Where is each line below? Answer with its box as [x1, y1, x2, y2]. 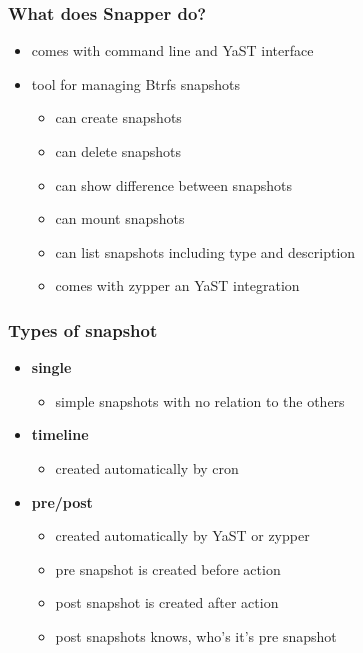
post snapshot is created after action [55, 592, 279, 613]
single [31, 357, 72, 378]
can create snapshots [55, 107, 182, 128]
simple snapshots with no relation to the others [55, 390, 345, 411]
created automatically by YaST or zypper [55, 525, 310, 546]
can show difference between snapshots [55, 174, 292, 195]
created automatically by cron [55, 457, 239, 478]
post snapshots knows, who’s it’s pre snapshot [55, 625, 337, 646]
